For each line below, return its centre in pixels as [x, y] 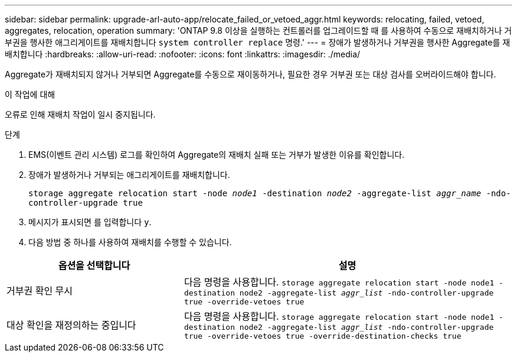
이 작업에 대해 [30, 94]
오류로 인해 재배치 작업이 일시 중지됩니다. [80, 114]
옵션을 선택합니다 [94, 265]
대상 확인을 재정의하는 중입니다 [71, 325]
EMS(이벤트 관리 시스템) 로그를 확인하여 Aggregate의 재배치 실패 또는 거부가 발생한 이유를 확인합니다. [217, 155]
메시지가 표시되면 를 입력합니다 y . [90, 222]
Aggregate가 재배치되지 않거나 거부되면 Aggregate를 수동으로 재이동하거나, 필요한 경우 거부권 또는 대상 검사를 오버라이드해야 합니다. [251, 74]
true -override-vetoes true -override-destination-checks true [323, 336]
